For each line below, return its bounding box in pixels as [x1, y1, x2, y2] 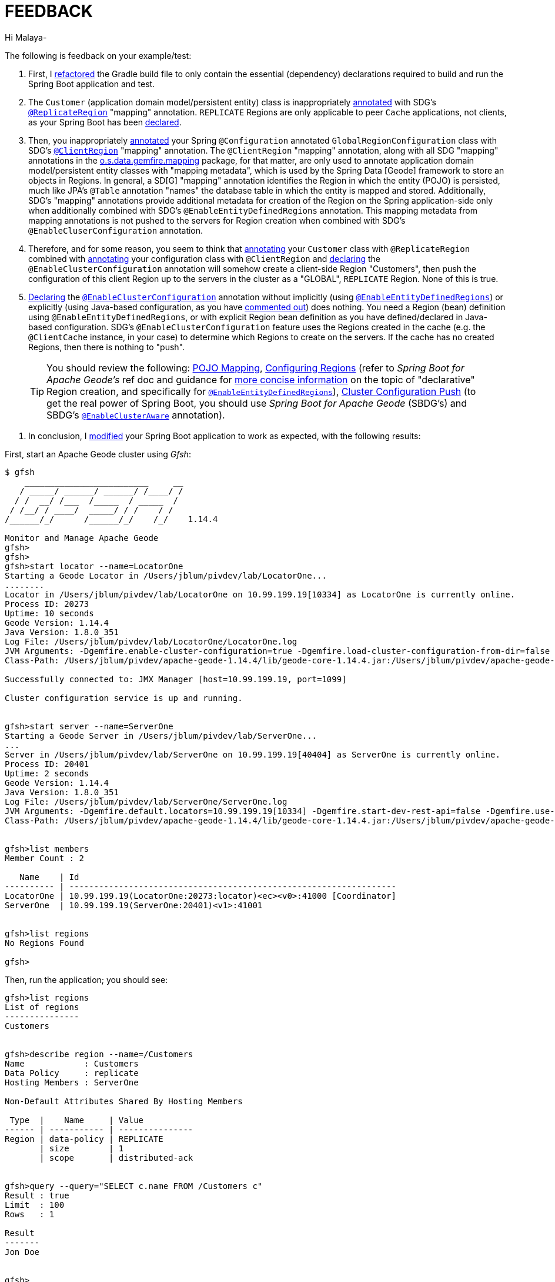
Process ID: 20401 [5, 759, 89, 769]
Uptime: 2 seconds [5, 768, 89, 778]
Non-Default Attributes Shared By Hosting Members [5, 1096, 243, 1106]
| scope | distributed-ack [39, 1153, 193, 1163]
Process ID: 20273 [5, 599, 89, 609]
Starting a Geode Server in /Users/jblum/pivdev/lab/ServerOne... [5, 730, 317, 740]
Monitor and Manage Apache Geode [5, 533, 159, 543]
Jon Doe [5, 1247, 40, 1257]
